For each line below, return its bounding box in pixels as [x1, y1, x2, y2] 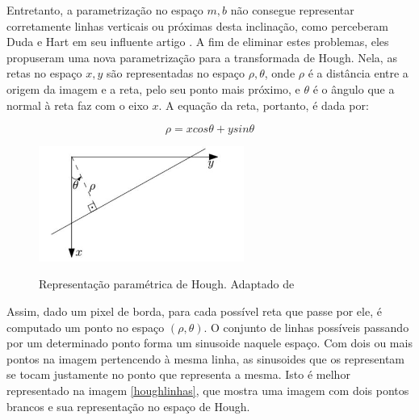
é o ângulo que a [312, 80, 395, 97]
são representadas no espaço [106, 65, 245, 82]
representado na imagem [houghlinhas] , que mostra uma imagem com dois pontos [6, 382, 409, 399]
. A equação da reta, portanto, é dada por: [158, 96, 369, 113]
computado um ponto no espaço [6, 318, 165, 335]
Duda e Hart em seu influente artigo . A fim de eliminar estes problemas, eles [6, 33, 389, 50]
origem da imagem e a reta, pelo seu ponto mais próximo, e [6, 80, 300, 97]
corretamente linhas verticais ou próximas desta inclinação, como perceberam [6, 17, 389, 34]
